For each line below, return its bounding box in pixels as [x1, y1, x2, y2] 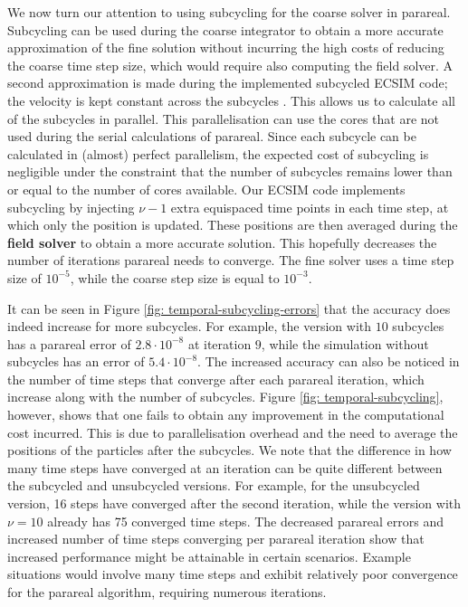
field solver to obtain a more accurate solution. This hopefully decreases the [7, 232, 437, 251]
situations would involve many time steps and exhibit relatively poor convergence [7, 564, 458, 583]
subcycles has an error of [7, 352, 145, 371]
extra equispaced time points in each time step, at [170, 197, 449, 216]
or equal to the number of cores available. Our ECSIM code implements [7, 179, 406, 198]
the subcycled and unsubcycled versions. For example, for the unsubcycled [7, 476, 420, 495]
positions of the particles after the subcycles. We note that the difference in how [7, 441, 452, 460]
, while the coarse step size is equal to [70, 268, 280, 287]
